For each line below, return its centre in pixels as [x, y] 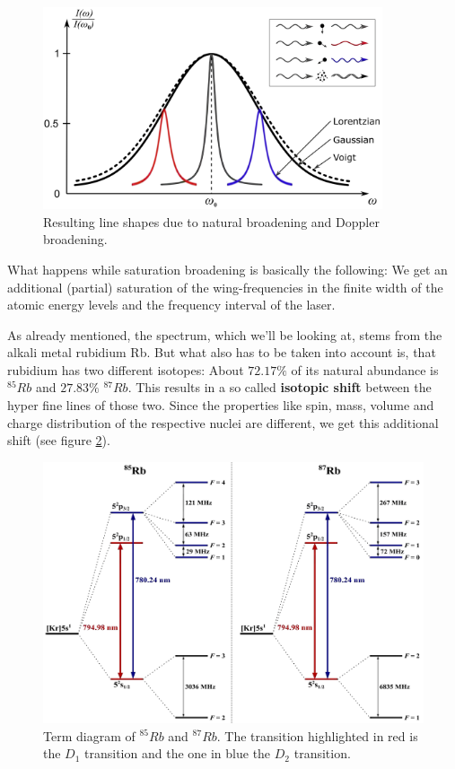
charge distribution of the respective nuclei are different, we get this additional [223, 422]
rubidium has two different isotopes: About [126, 369]
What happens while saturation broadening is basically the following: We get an [227, 269]
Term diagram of [89, 735]
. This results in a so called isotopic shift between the [280, 387]
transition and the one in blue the [178, 753]
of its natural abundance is [365, 369]
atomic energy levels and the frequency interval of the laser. [171, 305]
